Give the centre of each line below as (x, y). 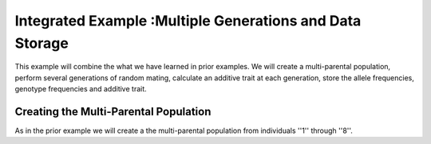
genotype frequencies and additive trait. (81, 89)
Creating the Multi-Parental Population (113, 111)
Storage (42, 43)
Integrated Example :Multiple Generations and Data (188, 21)
